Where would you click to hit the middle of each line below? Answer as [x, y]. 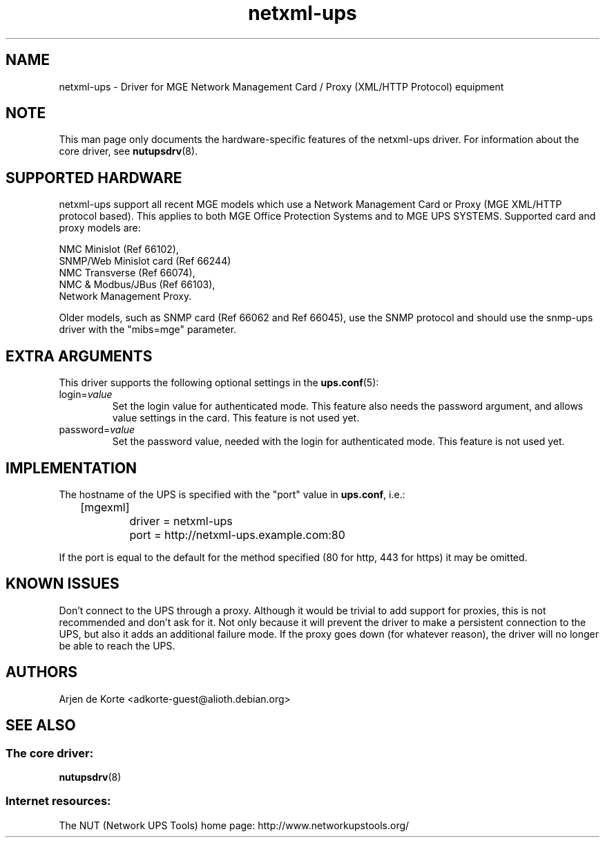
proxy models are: [100, 228]
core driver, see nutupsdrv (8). [128, 151]
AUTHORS [42, 672]
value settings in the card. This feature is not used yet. [236, 418]
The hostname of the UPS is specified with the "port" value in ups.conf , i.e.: [232, 494]
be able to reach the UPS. [117, 645]
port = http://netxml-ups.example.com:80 [237, 534]
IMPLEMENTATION [71, 468]
